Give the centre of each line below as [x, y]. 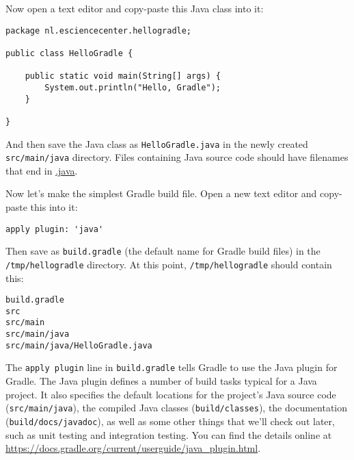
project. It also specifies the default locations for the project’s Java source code [171, 394]
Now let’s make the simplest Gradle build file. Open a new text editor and [161, 193]
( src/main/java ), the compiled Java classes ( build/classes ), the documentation [177, 408]
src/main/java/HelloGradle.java [79, 345]
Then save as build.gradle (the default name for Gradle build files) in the [163, 251]
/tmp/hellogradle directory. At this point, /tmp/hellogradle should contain [169, 264]
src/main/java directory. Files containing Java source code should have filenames [177, 157]
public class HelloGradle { [69, 53]
